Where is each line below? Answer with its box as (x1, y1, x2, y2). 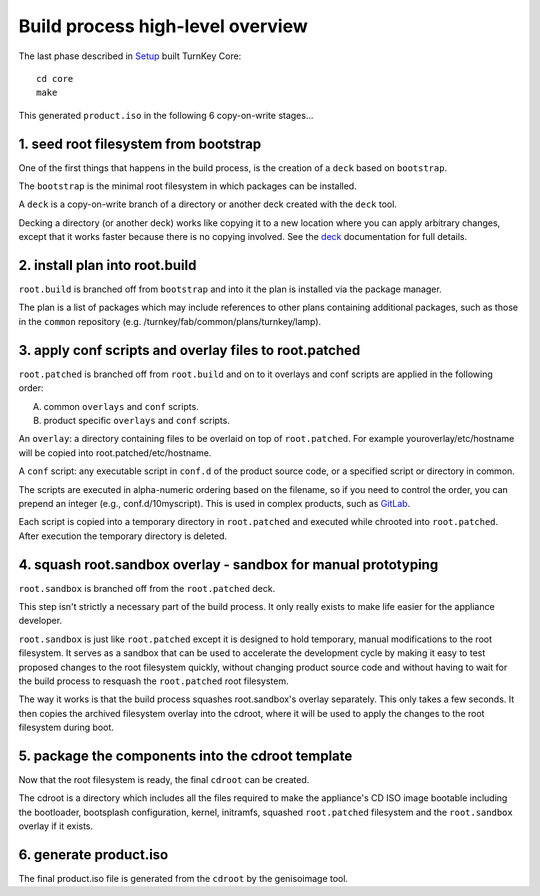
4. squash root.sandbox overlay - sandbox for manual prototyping (18, 556, 439, 573)
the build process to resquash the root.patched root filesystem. (18, 675, 289, 687)
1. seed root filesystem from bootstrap (18, 135, 262, 152)
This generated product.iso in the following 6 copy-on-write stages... (18, 109, 314, 121)
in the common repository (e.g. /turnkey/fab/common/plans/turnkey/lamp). (18, 315, 322, 327)
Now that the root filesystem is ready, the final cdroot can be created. (18, 774, 310, 786)
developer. (18, 615, 63, 627)
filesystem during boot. (18, 721, 114, 734)
